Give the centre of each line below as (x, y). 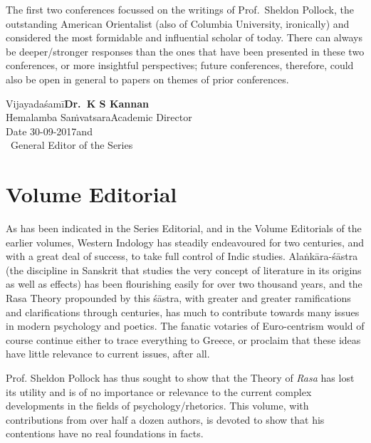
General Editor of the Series (72, 145)
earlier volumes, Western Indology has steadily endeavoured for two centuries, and (185, 242)
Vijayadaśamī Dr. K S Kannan (78, 103)
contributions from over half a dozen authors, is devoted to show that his (165, 419)
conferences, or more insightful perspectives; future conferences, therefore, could (180, 65)
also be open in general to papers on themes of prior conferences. (147, 79)
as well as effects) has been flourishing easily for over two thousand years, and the (184, 284)
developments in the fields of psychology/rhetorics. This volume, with (157, 406)
